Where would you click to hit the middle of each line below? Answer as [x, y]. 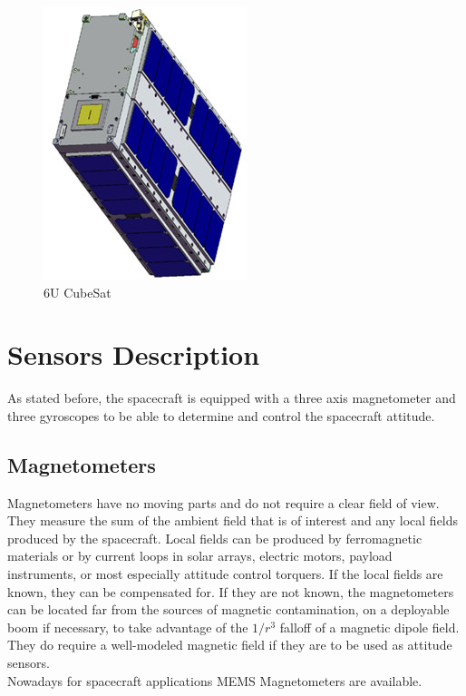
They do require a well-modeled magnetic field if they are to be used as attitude [230, 645]
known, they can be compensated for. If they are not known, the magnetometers [231, 591]
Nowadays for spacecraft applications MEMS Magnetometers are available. [215, 680]
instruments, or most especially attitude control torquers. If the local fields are [225, 574]
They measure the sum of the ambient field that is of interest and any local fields [233, 520]
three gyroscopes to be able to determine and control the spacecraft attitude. [221, 415]
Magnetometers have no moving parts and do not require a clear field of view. [223, 502]
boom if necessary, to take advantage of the [128, 627]
